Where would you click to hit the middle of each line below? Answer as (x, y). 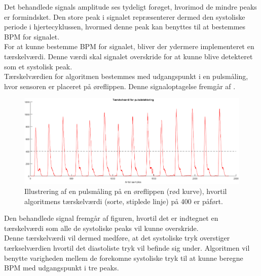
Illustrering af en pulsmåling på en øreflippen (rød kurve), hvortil (126, 191)
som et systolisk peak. (38, 66)
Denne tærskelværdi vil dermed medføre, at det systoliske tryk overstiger (117, 238)
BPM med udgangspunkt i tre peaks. (62, 268)
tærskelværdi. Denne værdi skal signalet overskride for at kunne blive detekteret (128, 56)
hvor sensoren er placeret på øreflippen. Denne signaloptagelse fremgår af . (120, 86)
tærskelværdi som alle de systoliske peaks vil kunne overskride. (101, 228)
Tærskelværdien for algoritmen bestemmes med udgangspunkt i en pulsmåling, (126, 76)
